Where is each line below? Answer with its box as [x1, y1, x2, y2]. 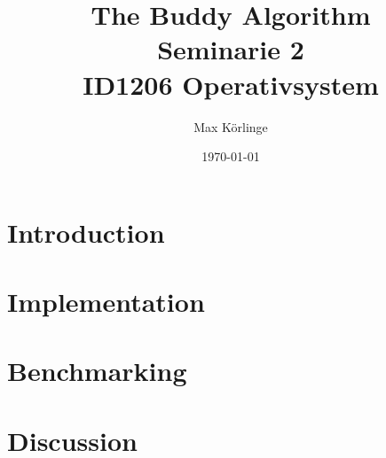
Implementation [7, 283, 205, 320]
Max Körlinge [193, 117, 268, 136]
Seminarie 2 [157, 31, 304, 67]
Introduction [7, 213, 165, 250]
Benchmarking [7, 353, 187, 389]
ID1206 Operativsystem [83, 66, 379, 102]
